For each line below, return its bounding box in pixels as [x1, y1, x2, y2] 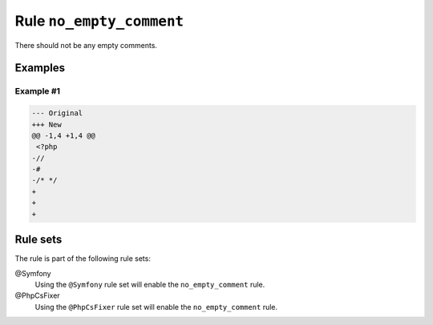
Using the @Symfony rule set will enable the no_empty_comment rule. [34, 279, 265, 289]
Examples [14, 61, 66, 75]
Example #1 [14, 86, 60, 97]
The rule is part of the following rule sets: [14, 254, 152, 263]
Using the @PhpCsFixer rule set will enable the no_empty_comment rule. [34, 302, 278, 311]
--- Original [31, 109, 83, 118]
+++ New [31, 120, 62, 129]
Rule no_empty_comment [14, 12, 184, 30]
